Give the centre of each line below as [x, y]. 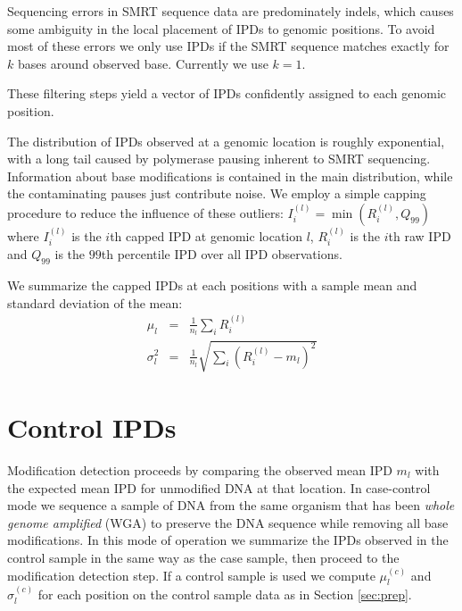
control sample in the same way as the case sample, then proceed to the [203, 557]
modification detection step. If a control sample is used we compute [191, 575]
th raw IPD [420, 235]
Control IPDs [92, 427]
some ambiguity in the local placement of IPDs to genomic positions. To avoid [221, 28]
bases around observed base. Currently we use [143, 63]
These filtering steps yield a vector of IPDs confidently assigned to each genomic [227, 93]
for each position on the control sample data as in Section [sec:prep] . [225, 594]
